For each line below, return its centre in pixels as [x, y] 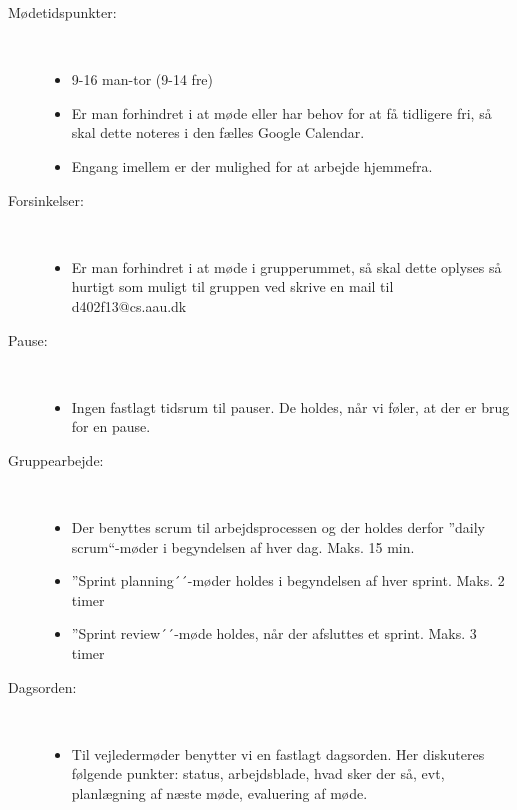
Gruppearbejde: [56, 459]
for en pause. [111, 426]
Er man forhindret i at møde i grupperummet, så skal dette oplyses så [286, 266]
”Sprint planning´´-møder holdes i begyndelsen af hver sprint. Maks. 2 [288, 580]
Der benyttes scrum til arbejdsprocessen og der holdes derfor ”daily [278, 527]
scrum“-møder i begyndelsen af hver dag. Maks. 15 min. [243, 546]
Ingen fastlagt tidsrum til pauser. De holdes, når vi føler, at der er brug [290, 406]
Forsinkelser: [46, 199]
